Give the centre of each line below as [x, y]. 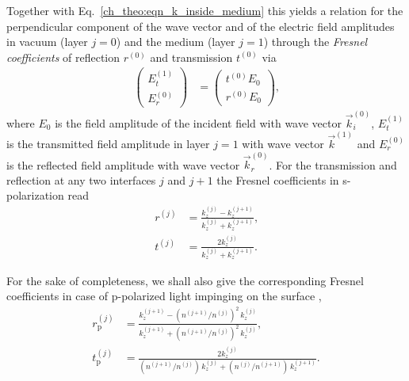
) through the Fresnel [315, 42]
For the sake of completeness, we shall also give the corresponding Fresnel [185, 280]
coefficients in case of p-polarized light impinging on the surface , [164, 296]
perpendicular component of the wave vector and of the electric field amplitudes [201, 26]
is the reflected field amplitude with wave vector [123, 164]
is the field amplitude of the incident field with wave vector [198, 122]
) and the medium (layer [176, 42]
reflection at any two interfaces [81, 179]
